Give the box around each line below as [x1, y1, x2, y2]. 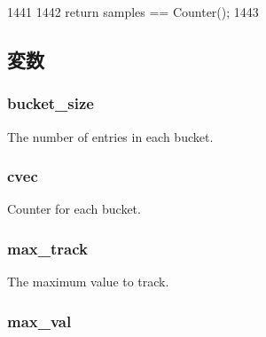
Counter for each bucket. [7, 200, 141, 218]
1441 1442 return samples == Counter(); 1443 [7, 3, 259, 20]
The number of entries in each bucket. [7, 127, 214, 145]
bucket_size [7, 92, 94, 114]
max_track [7, 237, 88, 259]
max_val [7, 310, 72, 332]
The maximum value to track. [7, 272, 169, 291]
